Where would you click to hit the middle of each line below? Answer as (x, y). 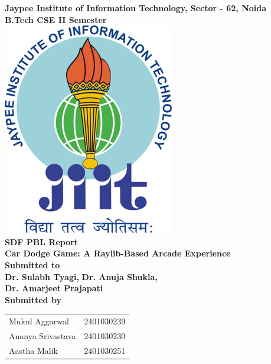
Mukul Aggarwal (39, 321)
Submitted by (33, 299)
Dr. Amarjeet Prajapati (54, 288)
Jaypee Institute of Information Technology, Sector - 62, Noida (136, 8)
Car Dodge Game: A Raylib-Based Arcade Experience (118, 253)
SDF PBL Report (42, 241)
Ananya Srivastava (43, 335)
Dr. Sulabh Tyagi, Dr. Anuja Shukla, (81, 276)
